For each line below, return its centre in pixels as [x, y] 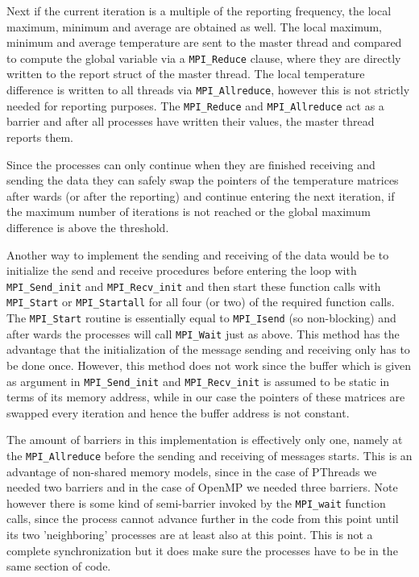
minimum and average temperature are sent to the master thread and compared [204, 42]
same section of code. [59, 566]
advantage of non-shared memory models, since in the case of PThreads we [192, 471]
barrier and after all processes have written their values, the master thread [191, 121]
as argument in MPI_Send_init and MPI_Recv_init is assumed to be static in [198, 381]
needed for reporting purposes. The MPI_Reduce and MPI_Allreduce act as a [195, 105]
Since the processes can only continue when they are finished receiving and [191, 164]
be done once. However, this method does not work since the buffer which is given [209, 365]
